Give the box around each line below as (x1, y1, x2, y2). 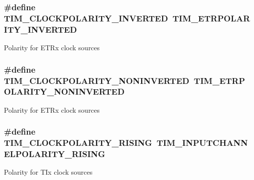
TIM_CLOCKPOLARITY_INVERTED (4, 12, 168, 24)
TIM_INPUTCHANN (156, 137, 248, 149)
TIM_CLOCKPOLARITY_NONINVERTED (4, 74, 190, 86)
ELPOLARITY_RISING (4, 148, 106, 160)
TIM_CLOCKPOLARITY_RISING (4, 137, 152, 149)
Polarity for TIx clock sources (4, 167, 93, 177)
